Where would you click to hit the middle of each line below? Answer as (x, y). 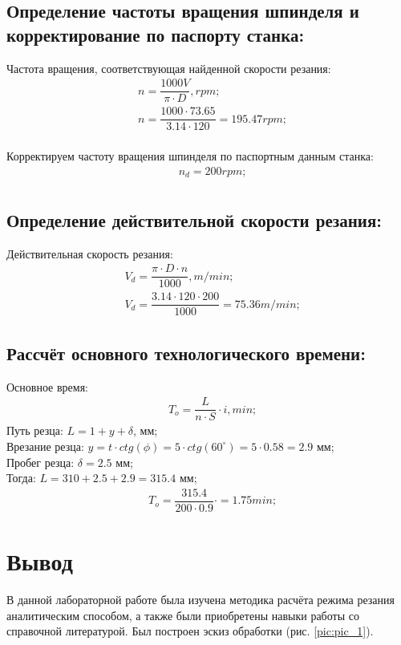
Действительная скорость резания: (90, 253)
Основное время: (47, 386)
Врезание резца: (45, 446)
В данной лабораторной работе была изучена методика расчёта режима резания (200, 599)
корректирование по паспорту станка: (156, 34)
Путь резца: (35, 430)
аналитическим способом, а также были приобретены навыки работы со (183, 615)
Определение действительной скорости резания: (194, 219)
